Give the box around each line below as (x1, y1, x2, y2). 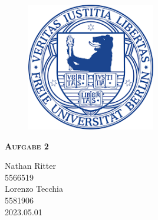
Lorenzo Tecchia (5, 182, 63, 195)
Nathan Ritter (5, 159, 56, 172)
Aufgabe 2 (5, 139, 49, 152)
